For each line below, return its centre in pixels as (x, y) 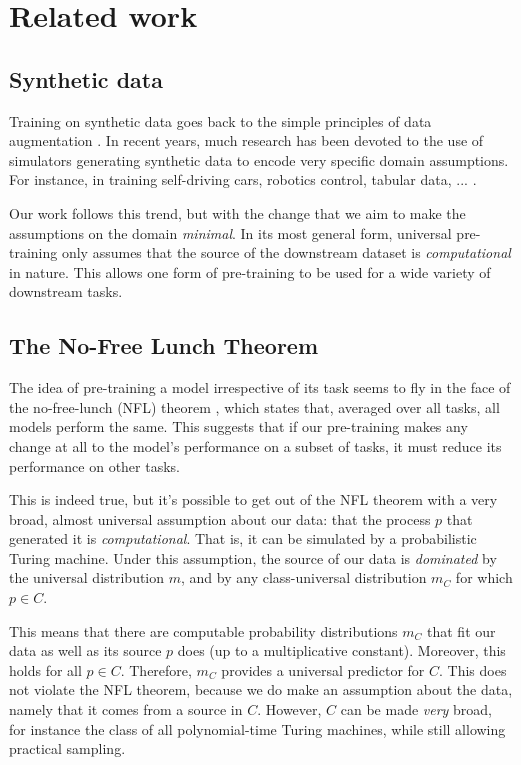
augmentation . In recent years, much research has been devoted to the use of (246, 140)
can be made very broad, (416, 709)
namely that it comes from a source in (126, 709)
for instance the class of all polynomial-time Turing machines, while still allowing (257, 728)
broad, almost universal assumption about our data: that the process (220, 518)
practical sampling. (67, 748)
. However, (289, 709)
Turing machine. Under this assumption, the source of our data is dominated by (253, 557)
